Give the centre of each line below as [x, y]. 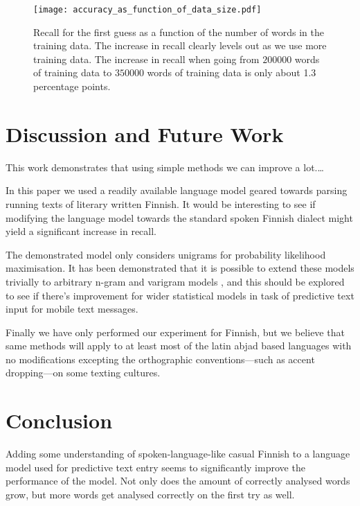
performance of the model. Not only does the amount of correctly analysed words [178, 481]
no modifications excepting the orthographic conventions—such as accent [160, 359]
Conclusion [59, 420]
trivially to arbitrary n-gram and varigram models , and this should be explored [175, 281]
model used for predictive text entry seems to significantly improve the [155, 467]
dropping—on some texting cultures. [83, 373]
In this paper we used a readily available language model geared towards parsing [177, 190]
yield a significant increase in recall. [81, 231]
